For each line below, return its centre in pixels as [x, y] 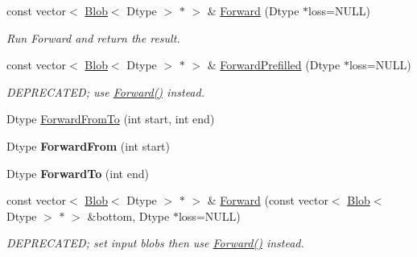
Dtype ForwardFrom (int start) [89, 145]
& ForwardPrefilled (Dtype [274, 65]
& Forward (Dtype [253, 10]
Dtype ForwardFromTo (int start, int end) [111, 119]
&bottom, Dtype [128, 216]
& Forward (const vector [268, 200]
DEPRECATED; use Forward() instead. [105, 91]
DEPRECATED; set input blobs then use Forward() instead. [155, 243]
